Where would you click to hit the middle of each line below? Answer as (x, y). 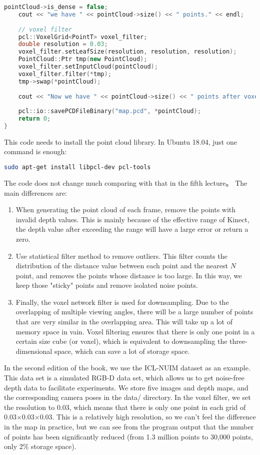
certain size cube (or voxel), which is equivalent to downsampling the (121, 341)
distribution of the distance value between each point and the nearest (122, 266)
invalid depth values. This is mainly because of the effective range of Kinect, (132, 219)
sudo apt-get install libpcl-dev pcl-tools (77, 167)
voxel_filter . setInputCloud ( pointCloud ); (88, 67)
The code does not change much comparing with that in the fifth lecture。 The (126, 182)
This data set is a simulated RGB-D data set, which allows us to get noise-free (124, 378)
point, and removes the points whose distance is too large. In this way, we (129, 275)
